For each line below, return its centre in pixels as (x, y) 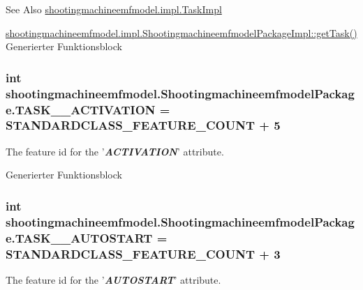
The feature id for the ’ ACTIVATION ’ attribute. (115, 151)
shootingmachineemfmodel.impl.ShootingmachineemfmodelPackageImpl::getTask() (181, 32)
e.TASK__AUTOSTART (79, 237)
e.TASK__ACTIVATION (81, 109)
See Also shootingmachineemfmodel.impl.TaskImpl (114, 9)
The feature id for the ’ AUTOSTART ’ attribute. (113, 279)
